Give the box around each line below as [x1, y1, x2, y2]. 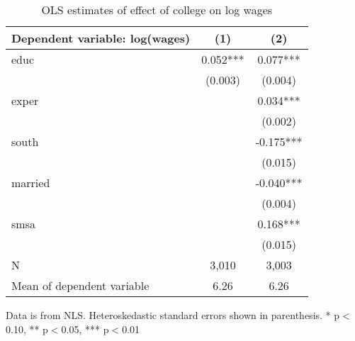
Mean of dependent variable [11, 277, 150, 294]
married [11, 174, 50, 191]
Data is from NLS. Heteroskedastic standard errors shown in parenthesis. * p [6, 308, 340, 322]
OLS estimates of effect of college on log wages [41, 1, 273, 18]
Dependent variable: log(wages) [11, 30, 191, 46]
